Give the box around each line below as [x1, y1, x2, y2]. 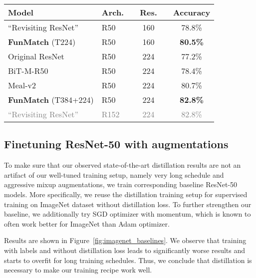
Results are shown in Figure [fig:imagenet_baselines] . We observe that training [4, 235, 247, 246]
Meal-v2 [8, 79, 36, 91]
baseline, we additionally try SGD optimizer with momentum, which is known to [4, 209, 251, 219]
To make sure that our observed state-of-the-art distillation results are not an [4, 160, 241, 170]
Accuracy [173, 6, 211, 18]
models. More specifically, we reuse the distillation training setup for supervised [4, 189, 248, 199]
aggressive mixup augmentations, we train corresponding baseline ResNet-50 [4, 179, 238, 190]
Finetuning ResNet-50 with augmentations [4, 136, 229, 152]
